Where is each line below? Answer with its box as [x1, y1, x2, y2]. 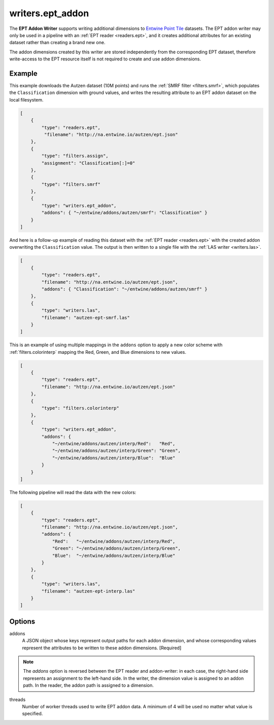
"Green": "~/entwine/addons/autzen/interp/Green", [52, 546, 181, 551]
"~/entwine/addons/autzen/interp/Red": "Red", [52, 441, 176, 446]
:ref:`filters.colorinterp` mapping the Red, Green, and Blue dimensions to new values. [9, 349, 187, 355]
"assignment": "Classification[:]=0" [41, 160, 135, 166]
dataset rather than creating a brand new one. [9, 40, 106, 46]
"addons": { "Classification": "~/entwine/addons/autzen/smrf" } [41, 286, 208, 292]
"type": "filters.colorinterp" [41, 405, 119, 411]
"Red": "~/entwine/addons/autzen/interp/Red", [52, 538, 176, 544]
